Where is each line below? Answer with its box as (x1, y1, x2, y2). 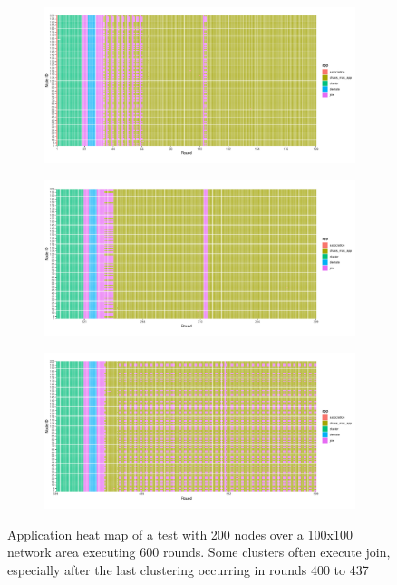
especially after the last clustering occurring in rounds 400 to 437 (7, 560, 369, 579)
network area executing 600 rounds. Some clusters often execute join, (7, 542, 391, 561)
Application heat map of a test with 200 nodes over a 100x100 (7, 524, 353, 543)
